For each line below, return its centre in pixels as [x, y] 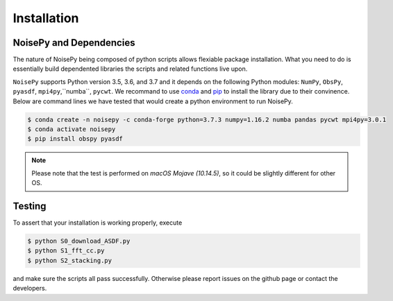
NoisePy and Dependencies [74, 43]
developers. [30, 289]
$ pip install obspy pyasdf [75, 139]
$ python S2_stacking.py [70, 260]
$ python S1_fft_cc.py [66, 251]
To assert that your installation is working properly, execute [98, 223]
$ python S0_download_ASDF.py [79, 241]
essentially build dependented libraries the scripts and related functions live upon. [130, 69]
